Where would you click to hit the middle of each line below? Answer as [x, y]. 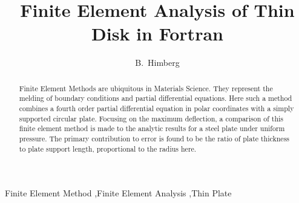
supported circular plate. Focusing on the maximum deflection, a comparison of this [151, 118]
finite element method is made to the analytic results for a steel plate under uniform [152, 128]
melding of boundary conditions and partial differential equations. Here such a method [156, 98]
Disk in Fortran [157, 34]
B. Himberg [157, 63]
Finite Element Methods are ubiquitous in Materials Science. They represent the [146, 88]
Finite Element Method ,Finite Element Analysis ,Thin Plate [118, 193]
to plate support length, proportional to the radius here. [108, 148]
